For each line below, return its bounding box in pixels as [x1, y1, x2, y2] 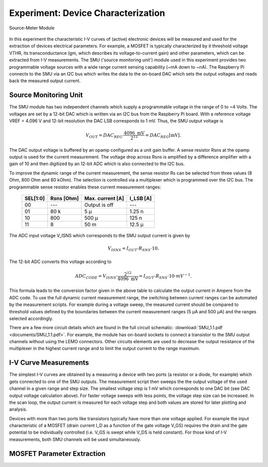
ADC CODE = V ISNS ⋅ [75, 273, 118, 280]
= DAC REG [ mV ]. [145, 132, 181, 139]
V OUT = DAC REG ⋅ [85, 132, 124, 139]
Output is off [84, 201, 114, 208]
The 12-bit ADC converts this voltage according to [9, 259, 112, 265]
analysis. [9, 406, 27, 412]
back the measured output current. [9, 78, 81, 84]
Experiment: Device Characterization [9, 7, 165, 18]
